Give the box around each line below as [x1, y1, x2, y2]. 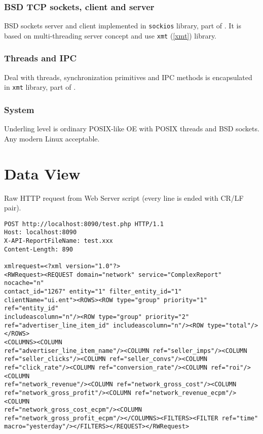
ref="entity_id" [4, 305, 59, 312]
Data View [4, 163, 81, 184]
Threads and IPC [4, 52, 77, 64]
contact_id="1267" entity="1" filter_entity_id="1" [4, 287, 182, 295]
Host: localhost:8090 [4, 229, 77, 236]
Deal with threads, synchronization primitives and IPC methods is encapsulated [4, 71, 252, 82]
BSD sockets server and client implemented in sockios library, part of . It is [4, 20, 241, 31]
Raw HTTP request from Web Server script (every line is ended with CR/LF [4, 192, 244, 203]
